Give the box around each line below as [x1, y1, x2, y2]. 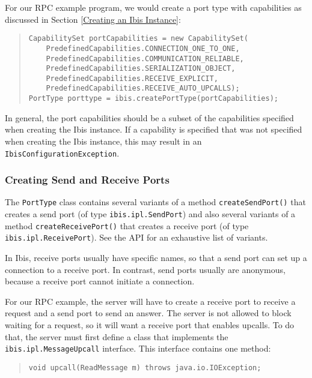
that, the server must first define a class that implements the [5, 330, 228, 343]
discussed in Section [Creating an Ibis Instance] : [5, 13, 181, 25]
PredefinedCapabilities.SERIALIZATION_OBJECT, [46, 64, 236, 73]
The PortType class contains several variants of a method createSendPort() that [5, 196, 306, 208]
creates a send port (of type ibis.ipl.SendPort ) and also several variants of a [5, 208, 296, 220]
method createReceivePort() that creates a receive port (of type [5, 219, 249, 232]
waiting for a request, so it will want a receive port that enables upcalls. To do [5, 319, 295, 331]
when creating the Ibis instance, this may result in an [5, 134, 202, 147]
